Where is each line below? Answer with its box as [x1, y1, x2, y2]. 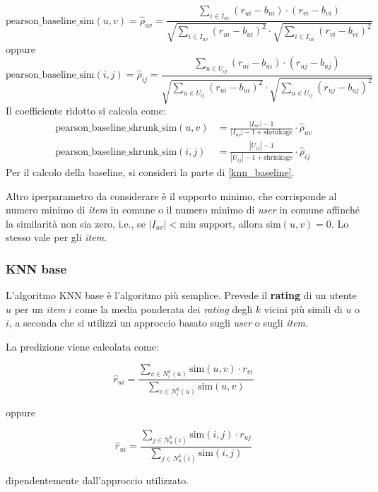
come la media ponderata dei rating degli [75, 301, 253, 316]
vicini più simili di [264, 301, 343, 316]
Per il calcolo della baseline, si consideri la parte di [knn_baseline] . [6, 165, 295, 180]
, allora [232, 216, 263, 230]
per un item [14, 301, 66, 316]
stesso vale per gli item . [6, 230, 107, 245]
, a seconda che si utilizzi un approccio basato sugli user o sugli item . [8, 315, 308, 330]
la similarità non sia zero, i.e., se [6, 216, 146, 230]
